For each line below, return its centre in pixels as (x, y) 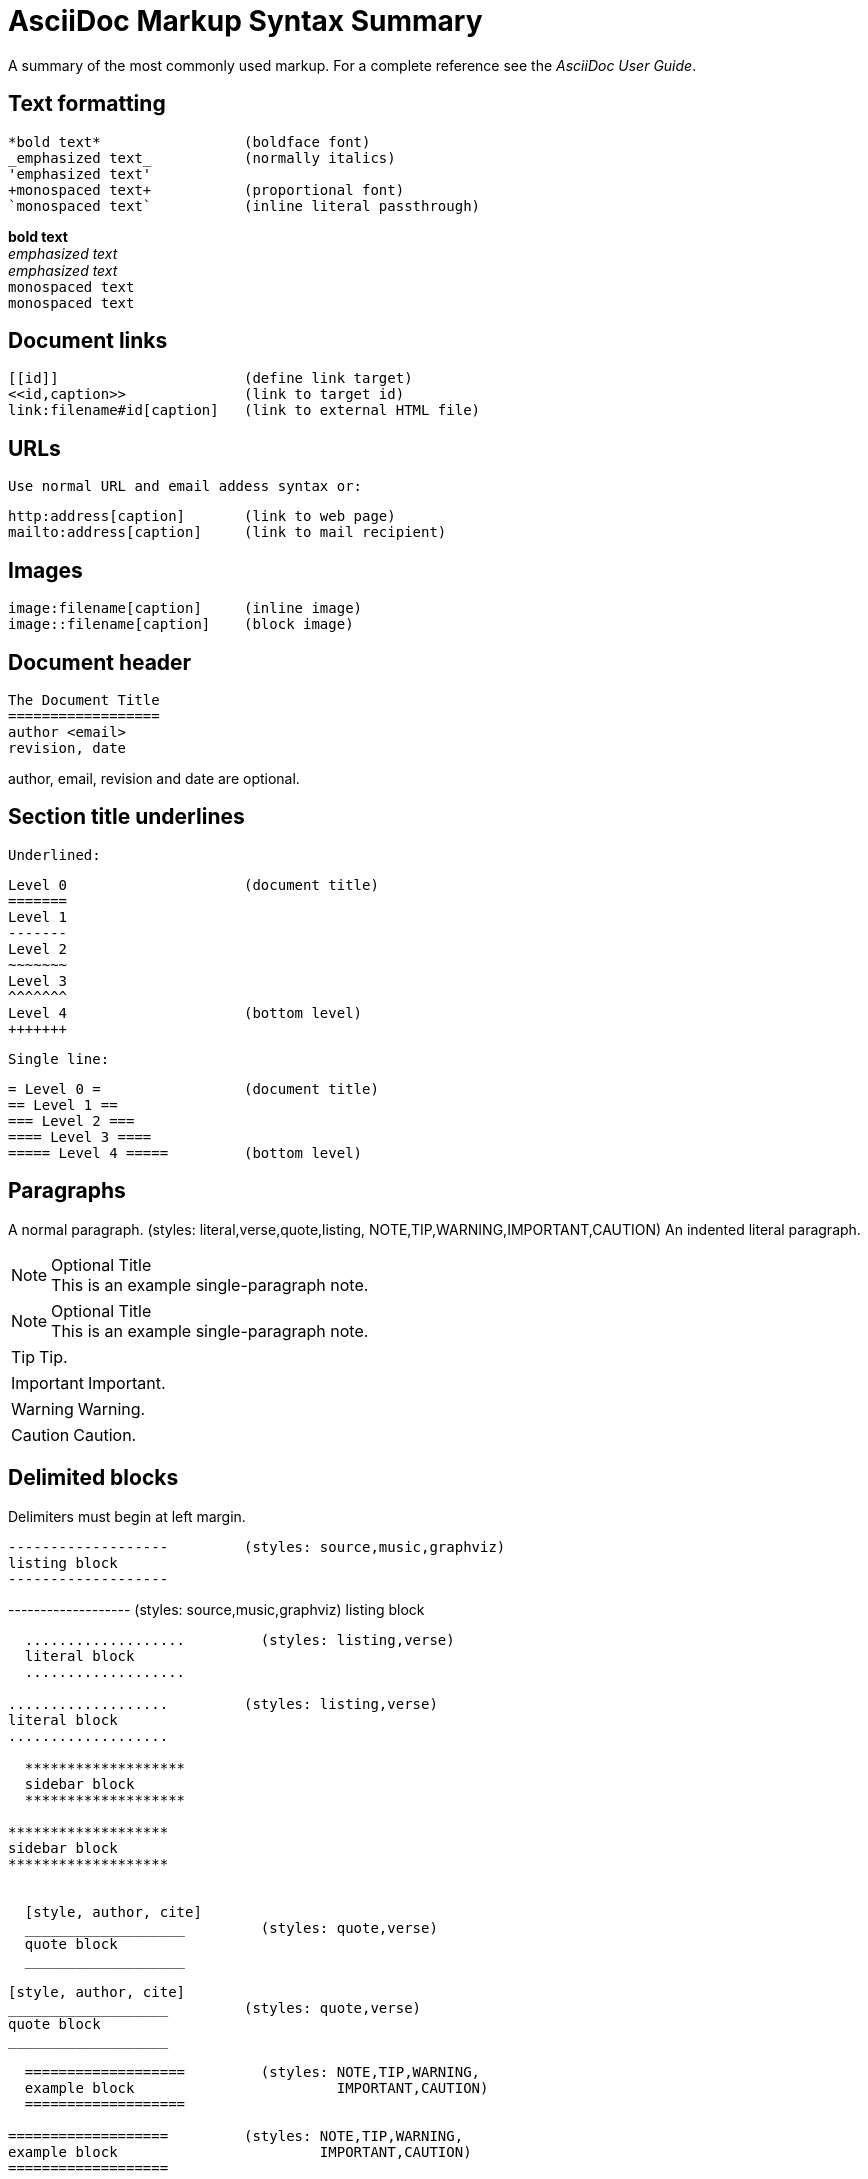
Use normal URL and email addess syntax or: (185, 486)
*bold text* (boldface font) (189, 141)
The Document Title (84, 699)
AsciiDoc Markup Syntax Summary (245, 21)
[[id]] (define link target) (210, 378)
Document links (88, 341)
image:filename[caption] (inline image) (185, 608)
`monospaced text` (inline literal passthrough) (244, 205)
